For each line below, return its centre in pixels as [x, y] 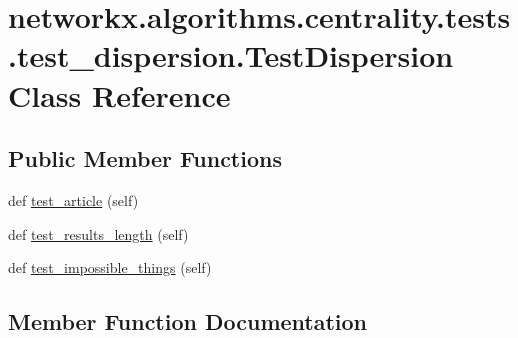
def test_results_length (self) [98, 233]
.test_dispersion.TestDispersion [231, 55]
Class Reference [119, 94]
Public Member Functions [145, 158]
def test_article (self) [73, 199]
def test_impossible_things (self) [110, 267]
